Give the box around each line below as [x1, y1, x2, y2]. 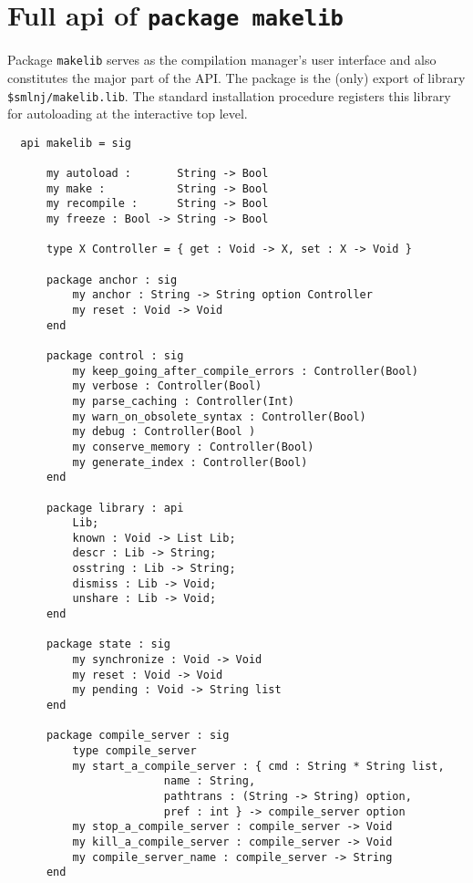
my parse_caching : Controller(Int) [72, 394, 294, 408]
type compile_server [72, 744, 197, 757]
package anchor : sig [46, 273, 178, 286]
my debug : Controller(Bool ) [72, 425, 256, 439]
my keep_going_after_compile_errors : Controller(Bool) [72, 364, 419, 378]
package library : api [46, 501, 184, 514]
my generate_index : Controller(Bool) [72, 455, 308, 469]
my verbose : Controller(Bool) [72, 379, 262, 393]
